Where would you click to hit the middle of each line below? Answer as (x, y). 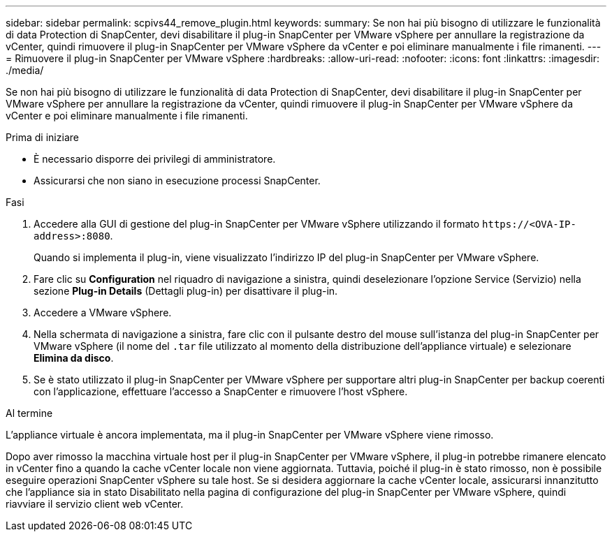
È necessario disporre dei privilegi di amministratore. (155, 159)
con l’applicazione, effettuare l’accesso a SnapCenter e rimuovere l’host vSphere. (221, 391)
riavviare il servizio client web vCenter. (95, 504)
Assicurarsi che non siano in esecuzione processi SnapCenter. (177, 181)
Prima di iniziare (42, 137)
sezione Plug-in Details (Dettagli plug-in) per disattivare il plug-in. (186, 291)
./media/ (25, 70)
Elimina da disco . (74, 358)
